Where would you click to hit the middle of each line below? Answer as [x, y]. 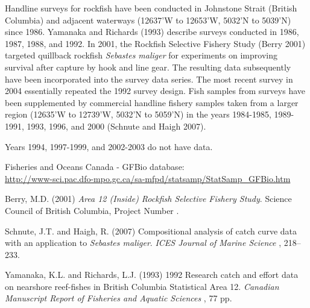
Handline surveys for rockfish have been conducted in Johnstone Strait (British [151, 8]
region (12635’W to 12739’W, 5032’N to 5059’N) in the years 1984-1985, [138, 114]
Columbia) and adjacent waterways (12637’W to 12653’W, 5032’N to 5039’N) [148, 20]
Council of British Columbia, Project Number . [92, 210]
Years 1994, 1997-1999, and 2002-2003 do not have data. [109, 146]
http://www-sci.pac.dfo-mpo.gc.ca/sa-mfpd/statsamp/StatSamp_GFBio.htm [148, 178]
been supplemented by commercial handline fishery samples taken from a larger [152, 102]
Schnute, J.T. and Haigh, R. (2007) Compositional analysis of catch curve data [151, 231]
